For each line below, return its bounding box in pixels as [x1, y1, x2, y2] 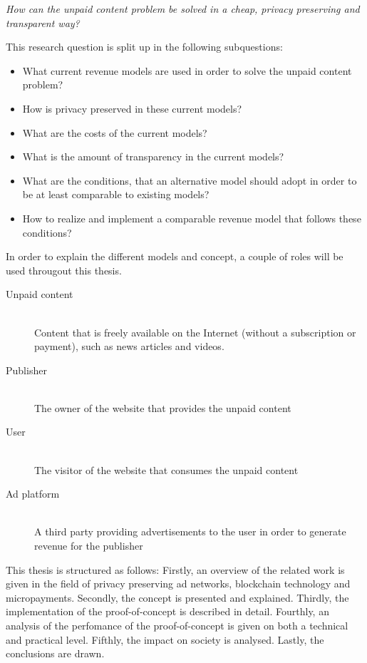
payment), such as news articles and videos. [34, 339, 224, 354]
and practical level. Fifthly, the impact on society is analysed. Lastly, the [6, 632, 324, 647]
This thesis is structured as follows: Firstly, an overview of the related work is [6, 562, 345, 577]
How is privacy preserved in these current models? [22, 101, 242, 115]
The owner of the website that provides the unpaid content [34, 400, 291, 415]
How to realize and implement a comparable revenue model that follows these [22, 210, 361, 225]
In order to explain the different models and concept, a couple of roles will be [6, 249, 343, 264]
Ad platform [6, 486, 60, 501]
